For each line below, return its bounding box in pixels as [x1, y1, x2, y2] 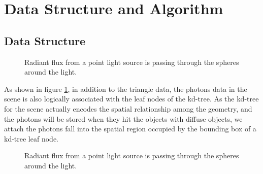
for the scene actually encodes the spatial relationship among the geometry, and [4, 103, 252, 114]
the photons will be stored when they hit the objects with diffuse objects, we [4, 113, 243, 124]
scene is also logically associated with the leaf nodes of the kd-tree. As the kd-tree [4, 93, 259, 104]
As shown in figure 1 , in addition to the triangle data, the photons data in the [4, 83, 247, 94]
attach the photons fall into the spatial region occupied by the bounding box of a [4, 123, 256, 134]
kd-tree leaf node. [4, 133, 58, 144]
